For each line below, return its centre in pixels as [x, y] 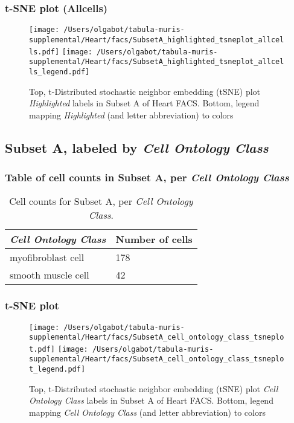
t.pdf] [42, 349]
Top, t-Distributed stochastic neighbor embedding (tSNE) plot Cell [154, 388]
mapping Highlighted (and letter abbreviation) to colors [131, 115]
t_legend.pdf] [57, 370]
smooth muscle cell [50, 275]
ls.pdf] [44, 52]
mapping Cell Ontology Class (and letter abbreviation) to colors [147, 412]
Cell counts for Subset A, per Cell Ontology [101, 201]
